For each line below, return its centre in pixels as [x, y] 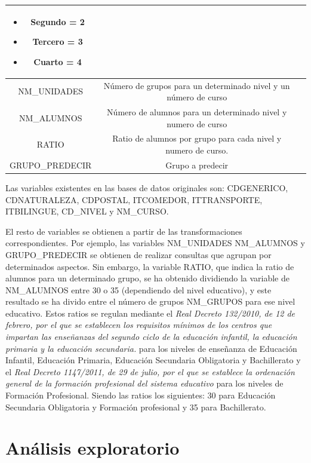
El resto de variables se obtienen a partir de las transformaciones [124, 231]
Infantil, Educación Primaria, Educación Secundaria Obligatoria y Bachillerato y [153, 360]
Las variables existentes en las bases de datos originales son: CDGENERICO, [147, 187]
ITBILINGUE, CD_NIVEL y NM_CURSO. [87, 211]
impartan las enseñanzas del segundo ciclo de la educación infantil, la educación [151, 337]
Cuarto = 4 [58, 61]
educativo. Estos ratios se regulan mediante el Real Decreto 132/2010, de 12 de [150, 313]
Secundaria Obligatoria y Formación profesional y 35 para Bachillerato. [136, 407]
